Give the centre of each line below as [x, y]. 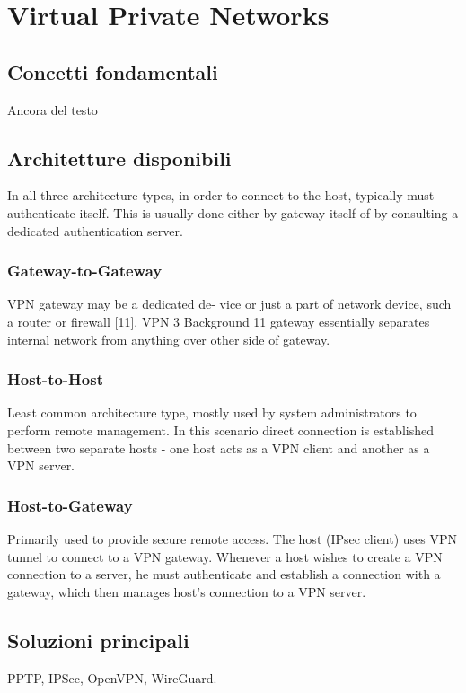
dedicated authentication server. [95, 230]
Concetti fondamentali [113, 71]
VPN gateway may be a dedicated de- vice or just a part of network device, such [229, 304]
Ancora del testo [53, 109]
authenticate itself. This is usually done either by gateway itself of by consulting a [233, 212]
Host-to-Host [55, 379]
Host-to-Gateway [70, 505]
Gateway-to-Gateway [85, 271]
